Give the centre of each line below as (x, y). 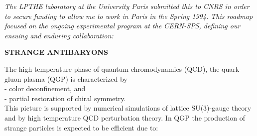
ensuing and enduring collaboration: (59, 35)
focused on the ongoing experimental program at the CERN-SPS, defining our (123, 26)
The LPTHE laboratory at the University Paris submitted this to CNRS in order (127, 6)
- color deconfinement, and (45, 88)
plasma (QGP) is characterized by (75, 78)
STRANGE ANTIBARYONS (56, 52)
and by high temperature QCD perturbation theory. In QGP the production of (125, 117)
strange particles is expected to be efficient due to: (81, 127)
